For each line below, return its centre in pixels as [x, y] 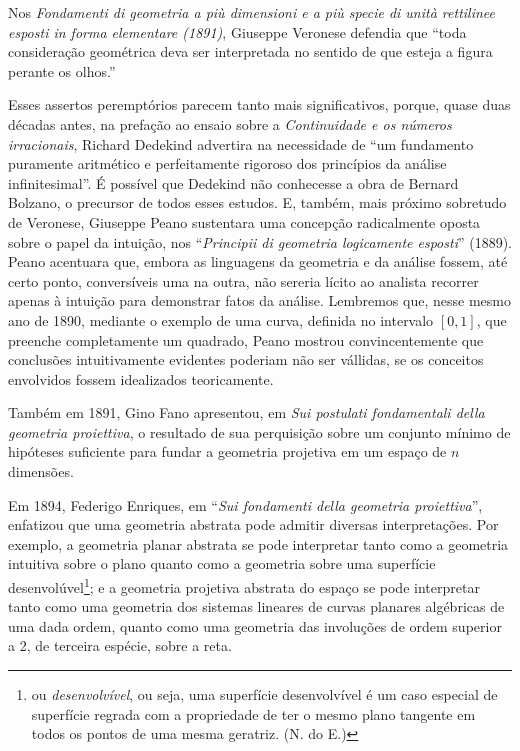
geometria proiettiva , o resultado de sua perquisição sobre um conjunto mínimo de [259, 431]
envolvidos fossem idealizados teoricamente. [141, 378]
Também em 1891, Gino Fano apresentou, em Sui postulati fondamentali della [246, 412]
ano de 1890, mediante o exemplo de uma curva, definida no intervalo [221, 319]
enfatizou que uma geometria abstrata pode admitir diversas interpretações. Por [253, 524]
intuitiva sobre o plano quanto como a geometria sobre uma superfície [222, 563]
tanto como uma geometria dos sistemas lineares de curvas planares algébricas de [256, 606]
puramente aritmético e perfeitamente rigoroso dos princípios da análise [227, 163]
